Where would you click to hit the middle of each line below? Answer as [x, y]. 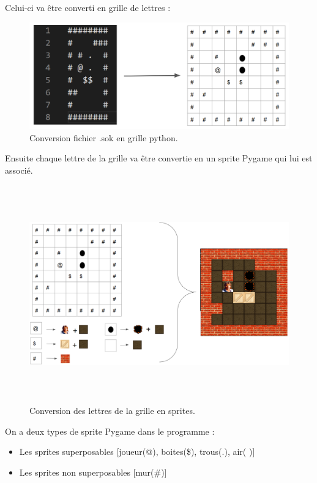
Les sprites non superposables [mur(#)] [93, 472]
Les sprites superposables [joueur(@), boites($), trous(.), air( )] [137, 452]
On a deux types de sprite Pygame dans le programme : [110, 431]
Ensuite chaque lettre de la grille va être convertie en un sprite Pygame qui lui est [159, 158]
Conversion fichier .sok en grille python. [104, 137]
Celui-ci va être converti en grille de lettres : [88, 7]
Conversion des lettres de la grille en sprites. [112, 411]
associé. [19, 170]
